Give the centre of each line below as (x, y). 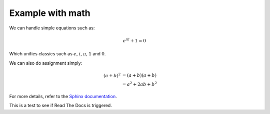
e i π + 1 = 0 (134, 40)
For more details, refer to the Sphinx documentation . (63, 96)
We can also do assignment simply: (46, 63)
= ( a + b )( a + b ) (139, 75)
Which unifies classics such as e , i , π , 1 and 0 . (57, 54)
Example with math (50, 13)
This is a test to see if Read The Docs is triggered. (60, 106)
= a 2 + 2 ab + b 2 (140, 84)
